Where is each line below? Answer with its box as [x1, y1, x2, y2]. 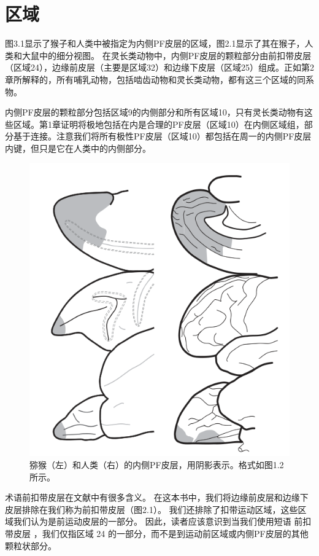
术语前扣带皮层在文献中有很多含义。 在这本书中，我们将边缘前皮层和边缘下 [5, 491, 309, 504]
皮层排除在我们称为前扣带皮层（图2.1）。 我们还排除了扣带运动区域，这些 [5, 503, 298, 515]
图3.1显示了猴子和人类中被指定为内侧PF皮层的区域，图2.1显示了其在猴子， [5, 37, 305, 50]
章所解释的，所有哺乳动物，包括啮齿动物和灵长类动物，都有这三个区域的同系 [5, 72, 314, 85]
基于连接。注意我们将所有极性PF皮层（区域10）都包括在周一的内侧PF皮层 [13, 130, 312, 143]
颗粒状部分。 [5, 539, 56, 552]
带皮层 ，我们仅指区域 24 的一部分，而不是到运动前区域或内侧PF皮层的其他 [5, 527, 309, 539]
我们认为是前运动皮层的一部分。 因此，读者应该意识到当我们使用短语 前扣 [13, 515, 312, 528]
